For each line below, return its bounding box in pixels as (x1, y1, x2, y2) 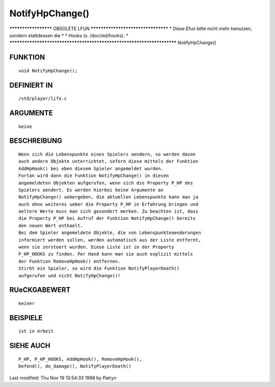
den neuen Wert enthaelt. (18, 222, 84, 228)
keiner (18, 301, 35, 306)
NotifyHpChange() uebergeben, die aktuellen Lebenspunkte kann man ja (18, 194, 199, 200)
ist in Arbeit (18, 328, 53, 334)
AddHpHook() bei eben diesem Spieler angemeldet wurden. (18, 166, 164, 171)
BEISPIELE (9, 314, 43, 322)
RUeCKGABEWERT (9, 286, 71, 294)
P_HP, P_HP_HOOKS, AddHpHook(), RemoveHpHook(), (18, 356, 142, 362)
